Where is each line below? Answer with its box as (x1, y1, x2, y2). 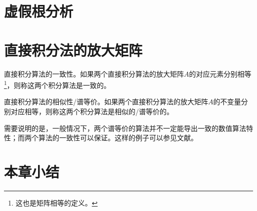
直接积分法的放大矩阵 (4, 40, 143, 60)
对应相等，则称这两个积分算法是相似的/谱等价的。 (10, 106, 173, 116)
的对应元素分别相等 (189, 68, 252, 79)
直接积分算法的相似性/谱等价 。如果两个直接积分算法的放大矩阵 (4, 96, 208, 107)
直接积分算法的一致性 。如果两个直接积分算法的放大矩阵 (4, 68, 184, 79)
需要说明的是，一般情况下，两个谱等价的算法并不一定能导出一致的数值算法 (4, 123, 246, 133)
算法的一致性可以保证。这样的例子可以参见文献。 (38, 132, 198, 143)
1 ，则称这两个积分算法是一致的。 (4, 79, 111, 90)
